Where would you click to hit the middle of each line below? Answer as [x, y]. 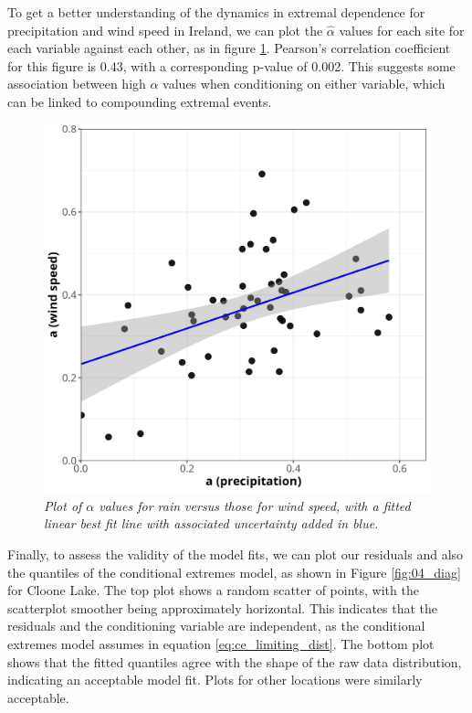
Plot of [63, 505]
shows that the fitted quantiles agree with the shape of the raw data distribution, [235, 661]
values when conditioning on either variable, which [304, 84]
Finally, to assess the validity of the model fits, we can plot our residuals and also [236, 554]
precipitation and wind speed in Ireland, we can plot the [165, 30]
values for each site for [402, 30]
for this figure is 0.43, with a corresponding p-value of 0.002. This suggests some [231, 65]
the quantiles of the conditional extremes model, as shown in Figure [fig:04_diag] [234, 572]
